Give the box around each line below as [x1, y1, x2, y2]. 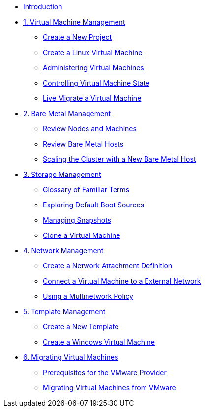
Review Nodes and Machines [43, 124, 137, 133]
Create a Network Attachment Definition [43, 262, 173, 270]
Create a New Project [43, 33, 112, 41]
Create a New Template [43, 323, 119, 331]
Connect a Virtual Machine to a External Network [43, 277, 201, 285]
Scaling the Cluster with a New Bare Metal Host [43, 155, 196, 163]
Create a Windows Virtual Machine [43, 338, 155, 346]
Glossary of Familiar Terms [43, 185, 130, 194]
